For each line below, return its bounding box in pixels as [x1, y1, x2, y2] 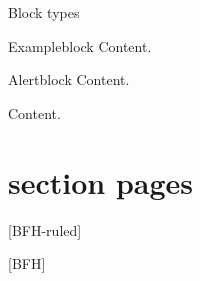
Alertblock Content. [8, 69, 130, 90]
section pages [8, 161, 194, 202]
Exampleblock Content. [8, 35, 152, 56]
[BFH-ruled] [8, 219, 82, 240]
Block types [8, 2, 80, 22]
